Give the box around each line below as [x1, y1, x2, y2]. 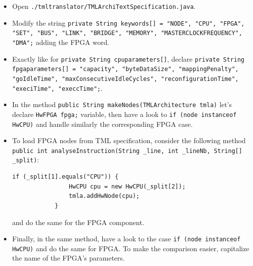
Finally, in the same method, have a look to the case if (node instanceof [12, 233, 241, 244]
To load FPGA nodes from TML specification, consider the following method [12, 135, 246, 146]
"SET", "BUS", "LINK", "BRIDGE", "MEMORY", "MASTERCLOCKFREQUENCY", [12, 30, 243, 37]
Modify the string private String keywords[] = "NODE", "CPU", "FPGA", [12, 17, 245, 28]
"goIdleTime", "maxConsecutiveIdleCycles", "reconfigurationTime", [12, 75, 239, 82]
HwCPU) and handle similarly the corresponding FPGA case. [12, 118, 193, 129]
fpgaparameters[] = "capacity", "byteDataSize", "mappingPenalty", [12, 66, 239, 73]
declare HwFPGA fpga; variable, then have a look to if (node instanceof [12, 109, 237, 119]
